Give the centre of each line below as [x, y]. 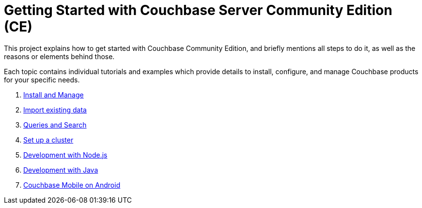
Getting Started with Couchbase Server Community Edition [198, 10]
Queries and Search [55, 125]
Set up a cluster [48, 140]
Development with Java [61, 170]
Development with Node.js [65, 155]
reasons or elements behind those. [59, 56]
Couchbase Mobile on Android [72, 185]
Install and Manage [54, 95]
